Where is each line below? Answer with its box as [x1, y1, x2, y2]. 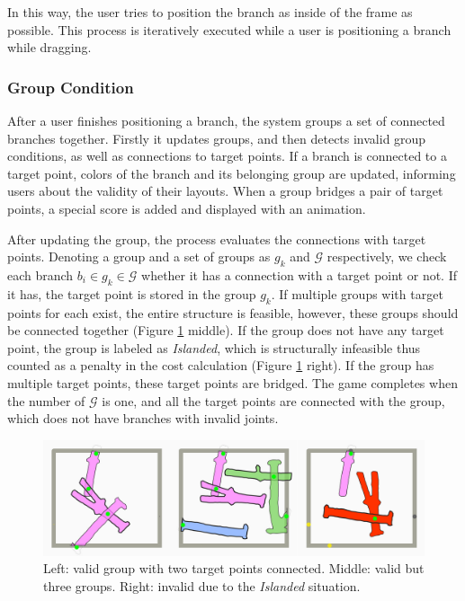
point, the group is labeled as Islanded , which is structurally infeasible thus [7, 338, 421, 357]
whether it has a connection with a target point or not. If [141, 265, 457, 284]
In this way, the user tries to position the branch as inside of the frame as [7, 3, 413, 21]
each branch [7, 265, 74, 284]
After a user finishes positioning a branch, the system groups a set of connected [7, 111, 445, 129]
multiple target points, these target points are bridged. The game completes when [7, 373, 458, 392]
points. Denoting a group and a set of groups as [7, 247, 271, 266]
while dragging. [7, 38, 92, 57]
